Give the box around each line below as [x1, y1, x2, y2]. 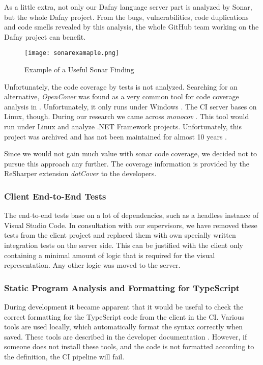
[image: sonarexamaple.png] [24, 49, 120, 57]
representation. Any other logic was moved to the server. [4, 260, 181, 270]
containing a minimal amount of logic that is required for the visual [4, 249, 215, 260]
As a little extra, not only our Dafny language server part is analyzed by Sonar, [4, 2, 252, 12]
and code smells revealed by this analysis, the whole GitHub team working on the [4, 21, 259, 32]
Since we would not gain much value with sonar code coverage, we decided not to [4, 148, 257, 159]
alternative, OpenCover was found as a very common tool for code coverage [4, 91, 239, 102]
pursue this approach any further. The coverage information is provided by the [4, 158, 249, 169]
